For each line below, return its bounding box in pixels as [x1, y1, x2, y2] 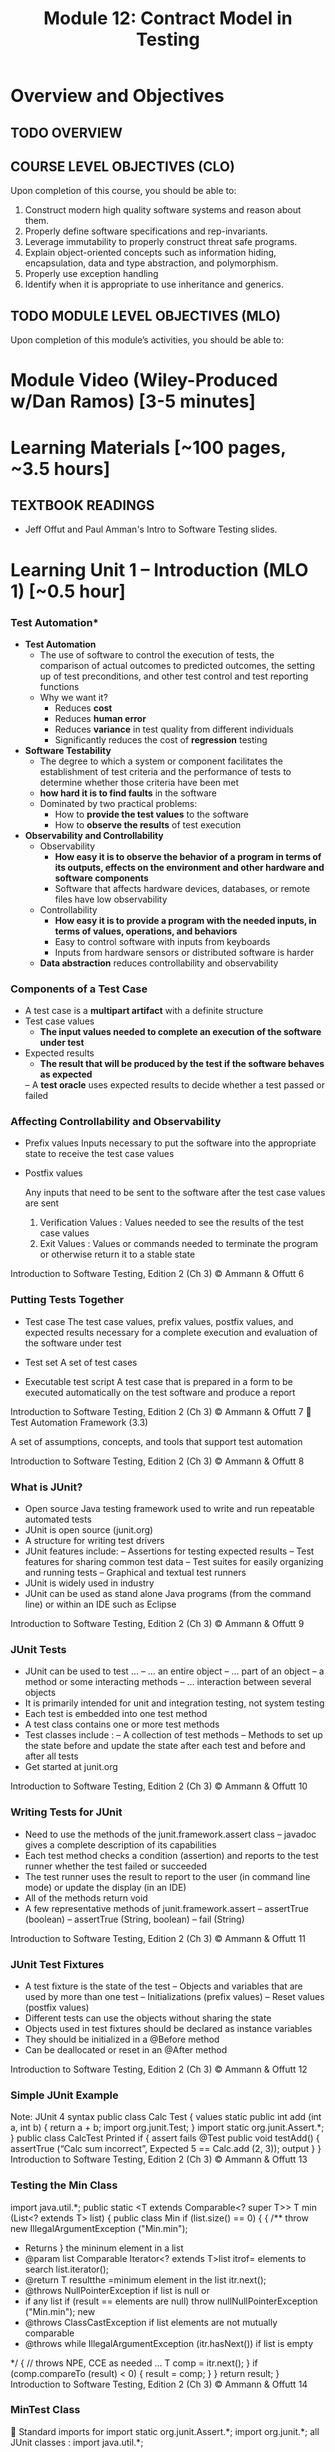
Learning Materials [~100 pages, [10, 436, 287, 459]
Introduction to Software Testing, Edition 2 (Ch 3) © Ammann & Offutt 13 [10, 2153, 308, 2166]
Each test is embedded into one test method [24, 1708, 208, 1720]
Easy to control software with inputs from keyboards [54, 935, 271, 947]
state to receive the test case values [24, 1148, 175, 1160]
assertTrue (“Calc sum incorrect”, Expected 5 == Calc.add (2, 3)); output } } [10, 2143, 322, 2155]
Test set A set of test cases [24, 1356, 138, 1368]
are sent [24, 1197, 60, 1209]
